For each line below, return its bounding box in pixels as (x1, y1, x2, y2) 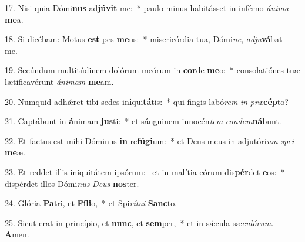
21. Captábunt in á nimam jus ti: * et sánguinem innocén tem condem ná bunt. (5, 115, 281, 127)
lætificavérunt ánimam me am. (5, 75, 114, 87)
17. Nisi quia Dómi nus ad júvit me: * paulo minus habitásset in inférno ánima (5, 2, 289, 13)
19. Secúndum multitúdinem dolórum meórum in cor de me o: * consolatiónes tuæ (5, 64, 300, 76)
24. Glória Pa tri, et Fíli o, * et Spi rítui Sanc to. (5, 197, 177, 209)
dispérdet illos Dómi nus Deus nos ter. (5, 177, 139, 189)
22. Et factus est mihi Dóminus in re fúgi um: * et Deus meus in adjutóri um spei (5, 134, 294, 146)
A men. (5, 228, 29, 240)
